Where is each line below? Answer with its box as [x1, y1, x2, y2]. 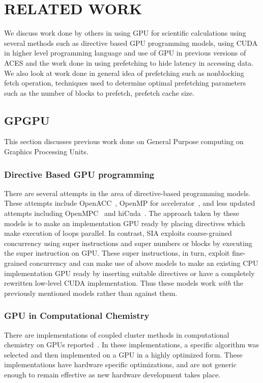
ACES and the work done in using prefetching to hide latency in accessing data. [4, 57, 254, 68]
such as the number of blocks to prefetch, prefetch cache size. [4, 87, 195, 98]
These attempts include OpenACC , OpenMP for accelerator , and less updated [4, 198, 255, 208]
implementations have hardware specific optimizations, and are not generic [4, 359, 237, 370]
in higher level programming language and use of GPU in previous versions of [4, 47, 246, 58]
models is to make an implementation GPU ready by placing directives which [4, 217, 245, 228]
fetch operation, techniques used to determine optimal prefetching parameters [4, 77, 246, 88]
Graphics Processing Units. [4, 146, 89, 157]
